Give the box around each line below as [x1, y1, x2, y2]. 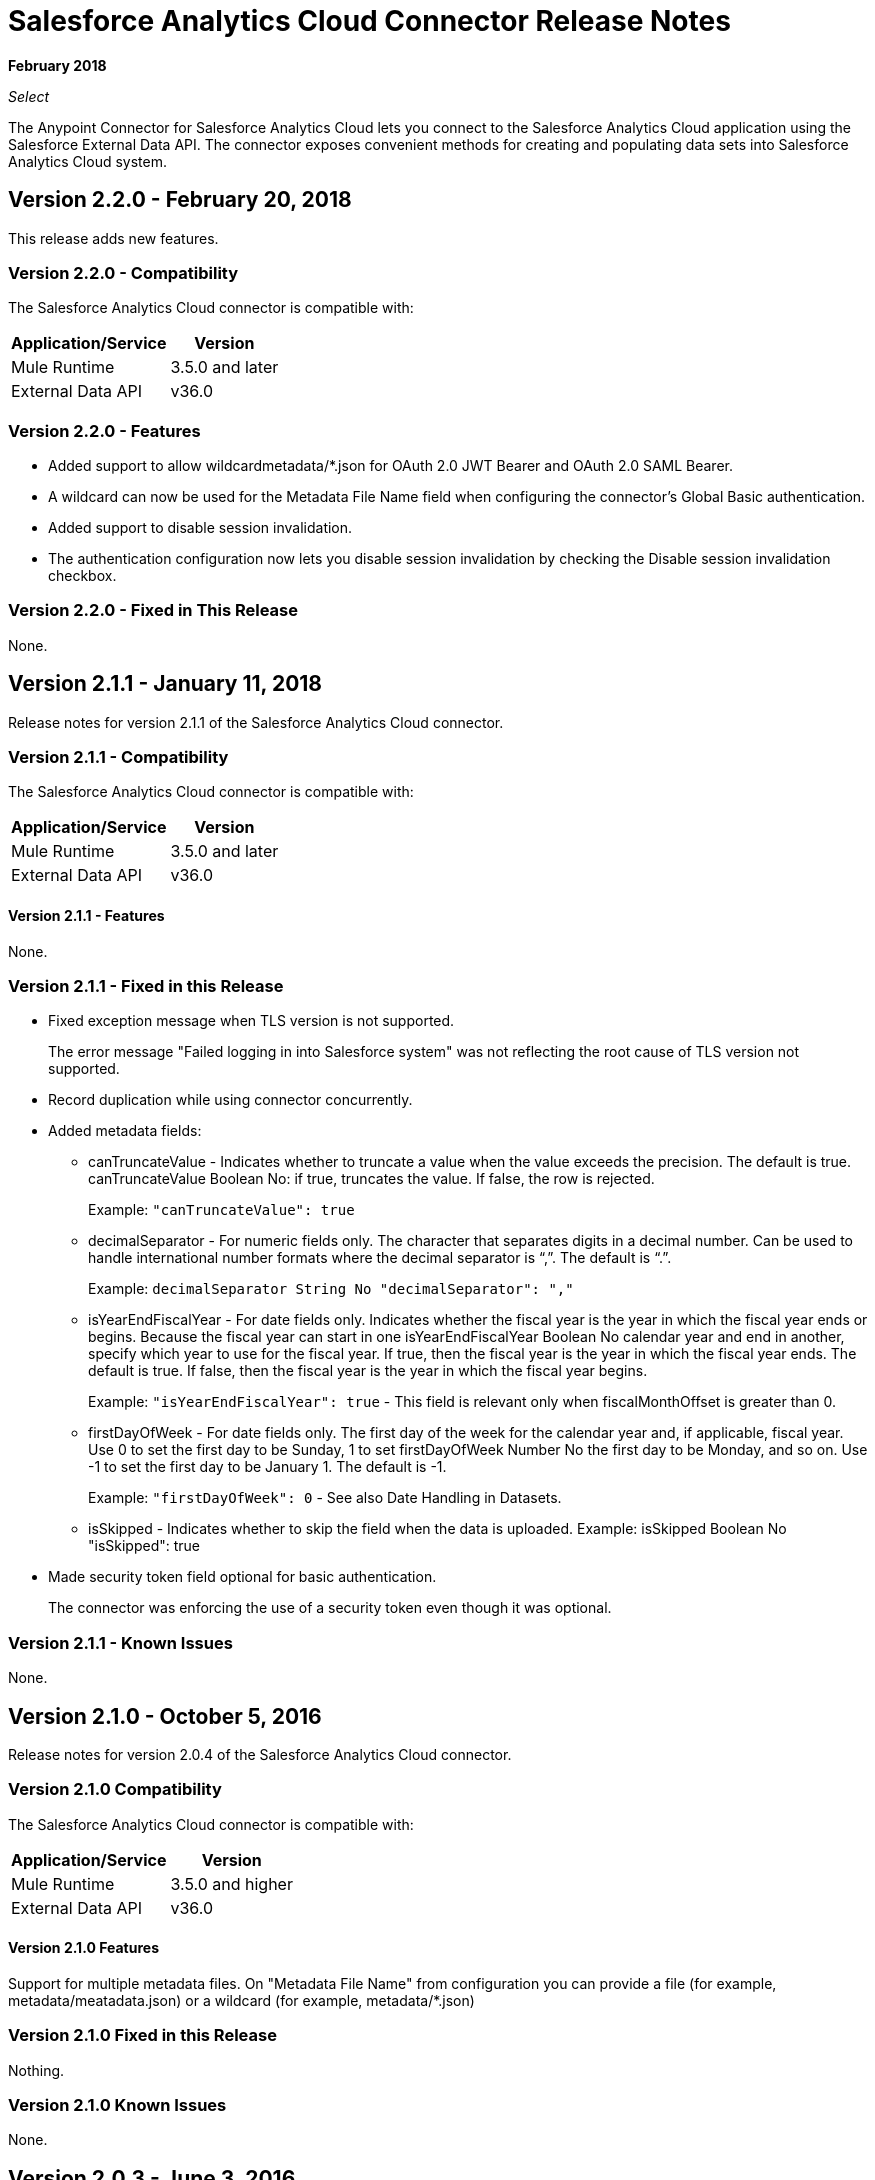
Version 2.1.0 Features [8, 1939, 159, 1957]
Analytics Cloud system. [8, 152, 167, 170]
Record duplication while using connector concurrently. [48, 1091, 413, 1109]
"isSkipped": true [88, 1537, 201, 1555]
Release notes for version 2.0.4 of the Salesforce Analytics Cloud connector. [8, 1746, 512, 1763]
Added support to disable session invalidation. [48, 519, 353, 537]
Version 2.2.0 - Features [8, 420, 201, 441]
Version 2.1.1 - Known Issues [8, 1632, 233, 1653]
